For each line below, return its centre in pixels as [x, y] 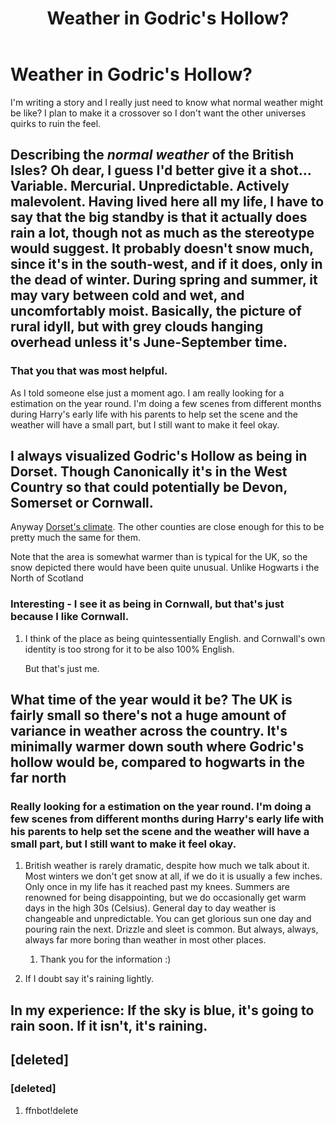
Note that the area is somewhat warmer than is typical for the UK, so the [159, 557]
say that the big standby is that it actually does [159, 217]
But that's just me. [62, 668]
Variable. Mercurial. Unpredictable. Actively [150, 186]
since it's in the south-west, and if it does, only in [166, 264]
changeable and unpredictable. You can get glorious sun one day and [168, 919]
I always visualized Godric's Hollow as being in [159, 456]
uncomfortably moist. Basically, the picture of [156, 311]
